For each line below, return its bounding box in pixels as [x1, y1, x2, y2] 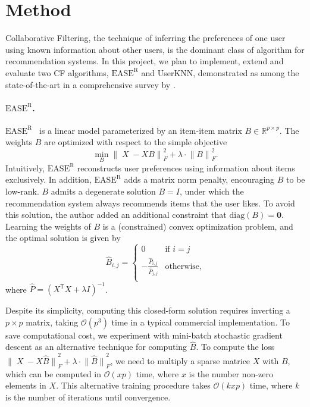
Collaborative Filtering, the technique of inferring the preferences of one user [5, 32, 286, 44]
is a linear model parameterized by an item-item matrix [39, 124, 242, 136]
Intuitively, [5, 161, 45, 174]
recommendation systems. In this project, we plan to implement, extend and [5, 55, 284, 67]
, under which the [179, 184, 244, 197]
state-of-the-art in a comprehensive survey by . [5, 78, 176, 90]
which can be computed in [5, 367, 101, 380]
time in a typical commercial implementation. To [111, 315, 290, 328]
